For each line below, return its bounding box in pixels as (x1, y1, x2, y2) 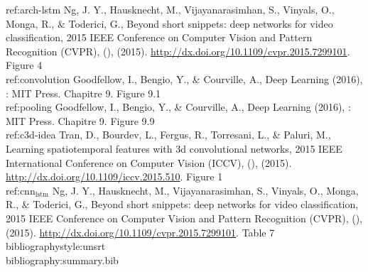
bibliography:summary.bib (6, 252, 119, 267)
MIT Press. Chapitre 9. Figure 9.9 (6, 113, 155, 128)
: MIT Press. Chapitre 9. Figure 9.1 (6, 85, 161, 100)
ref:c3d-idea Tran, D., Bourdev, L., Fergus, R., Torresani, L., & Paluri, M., (6, 127, 331, 142)
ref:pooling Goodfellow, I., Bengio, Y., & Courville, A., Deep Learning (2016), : (6, 99, 351, 114)
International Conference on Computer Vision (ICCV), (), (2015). (6, 155, 292, 170)
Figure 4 (6, 58, 43, 72)
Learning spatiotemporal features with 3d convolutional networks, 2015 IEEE (6, 141, 342, 156)
